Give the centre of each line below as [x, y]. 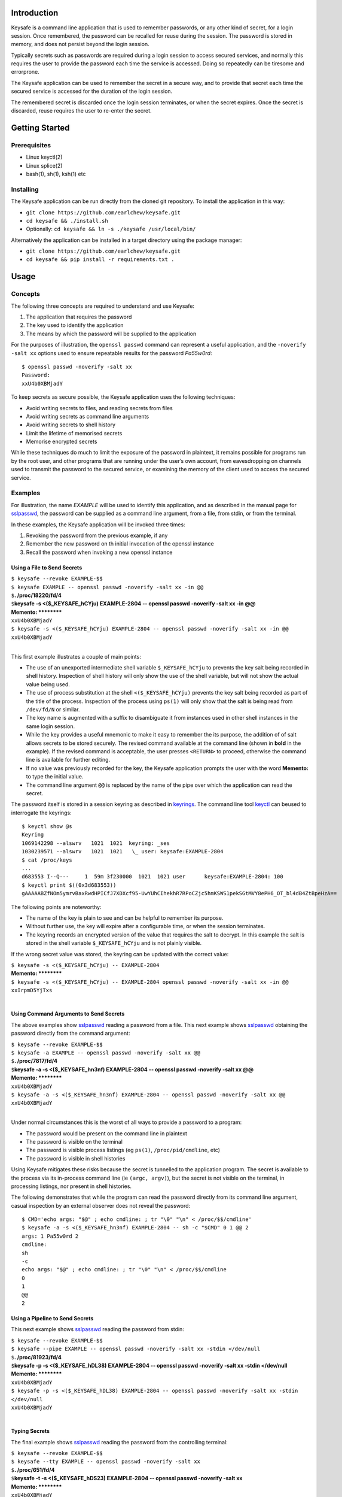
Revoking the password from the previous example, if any [97, 535]
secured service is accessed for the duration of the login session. [92, 91]
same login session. [51, 726]
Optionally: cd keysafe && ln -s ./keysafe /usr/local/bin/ [111, 229]
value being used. [48, 684]
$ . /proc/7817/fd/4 [34, 1061]
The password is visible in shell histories [76, 1158]
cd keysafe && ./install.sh [67, 221]
